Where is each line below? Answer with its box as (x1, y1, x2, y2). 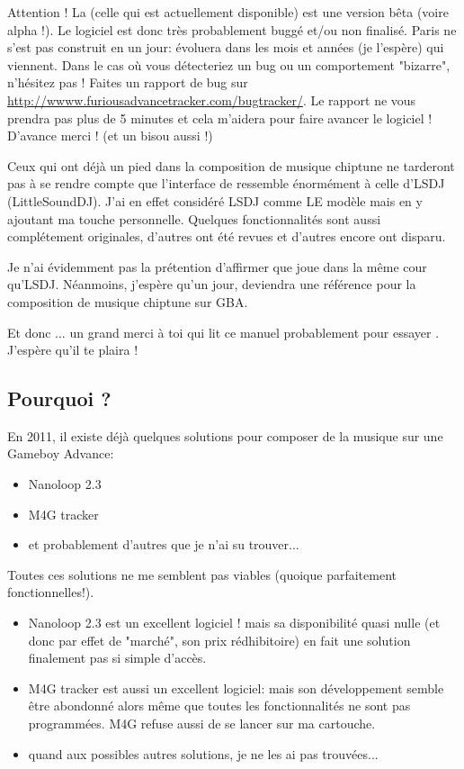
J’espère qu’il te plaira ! (7, 340, 138, 359)
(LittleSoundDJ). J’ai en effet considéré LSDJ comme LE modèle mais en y (7, 191, 423, 210)
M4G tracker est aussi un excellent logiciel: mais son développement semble (28, 678, 444, 697)
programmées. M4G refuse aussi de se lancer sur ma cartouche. (28, 714, 376, 733)
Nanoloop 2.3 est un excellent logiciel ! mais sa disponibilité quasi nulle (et (28, 613, 441, 632)
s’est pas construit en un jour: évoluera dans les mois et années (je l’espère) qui (7, 38, 444, 57)
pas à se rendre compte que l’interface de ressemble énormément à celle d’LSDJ (7, 174, 445, 193)
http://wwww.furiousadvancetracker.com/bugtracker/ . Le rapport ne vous (7, 90, 416, 109)
